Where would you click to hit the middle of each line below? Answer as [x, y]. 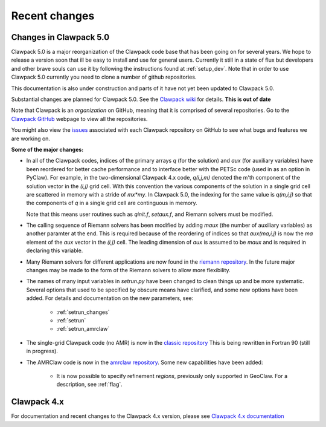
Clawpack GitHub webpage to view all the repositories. [79, 119]
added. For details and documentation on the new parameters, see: [110, 298]
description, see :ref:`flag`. [90, 385]
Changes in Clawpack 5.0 [60, 37]
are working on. [31, 139]
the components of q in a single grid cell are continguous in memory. [112, 203]
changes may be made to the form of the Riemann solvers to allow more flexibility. [128, 270]
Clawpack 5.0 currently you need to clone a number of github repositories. [104, 77]
